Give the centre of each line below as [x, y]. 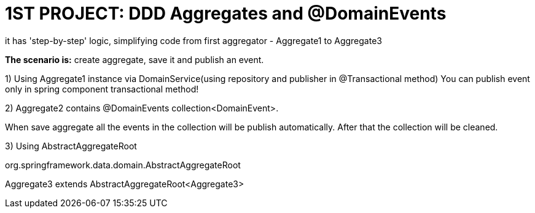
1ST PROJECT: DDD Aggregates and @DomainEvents [226, 13]
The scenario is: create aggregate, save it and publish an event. [135, 59]
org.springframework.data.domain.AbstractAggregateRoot [123, 165]
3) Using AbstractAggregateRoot [71, 146]
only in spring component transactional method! [102, 89]
